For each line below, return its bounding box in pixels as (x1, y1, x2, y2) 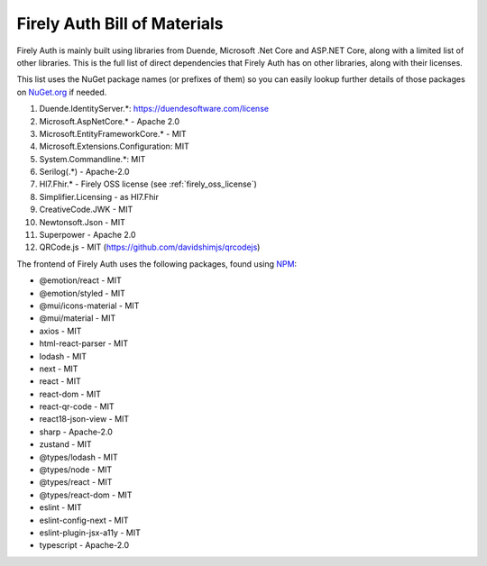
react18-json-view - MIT (39, 414, 130, 424)
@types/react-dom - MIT (39, 489, 133, 500)
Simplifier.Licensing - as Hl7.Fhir (39, 191, 160, 202)
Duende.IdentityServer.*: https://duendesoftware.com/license (39, 104, 270, 114)
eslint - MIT (39, 502, 82, 513)
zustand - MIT (39, 439, 92, 450)
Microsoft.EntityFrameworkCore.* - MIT (39, 128, 187, 139)
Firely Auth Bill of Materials (16, 14, 225, 33)
